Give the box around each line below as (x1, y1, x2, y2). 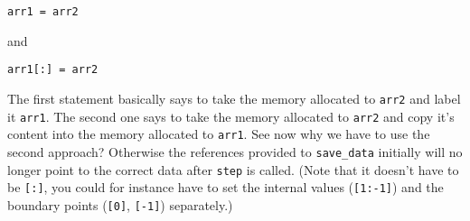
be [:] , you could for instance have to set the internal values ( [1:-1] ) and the (7, 178, 444, 197)
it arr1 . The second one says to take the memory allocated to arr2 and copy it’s (7, 106, 455, 125)
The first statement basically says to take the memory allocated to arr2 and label (7, 88, 461, 107)
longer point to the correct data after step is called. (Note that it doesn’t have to (7, 160, 459, 179)
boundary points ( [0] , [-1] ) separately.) (7, 195, 233, 214)
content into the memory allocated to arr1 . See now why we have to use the (7, 124, 430, 143)
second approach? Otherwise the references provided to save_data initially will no (7, 142, 463, 161)
